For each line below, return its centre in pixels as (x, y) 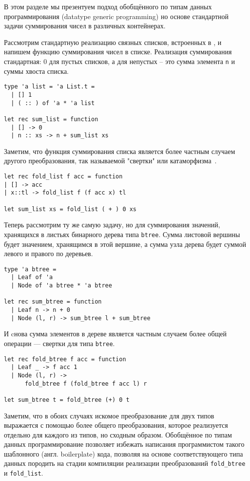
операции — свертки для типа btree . (59, 343)
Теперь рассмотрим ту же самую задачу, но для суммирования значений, (112, 225)
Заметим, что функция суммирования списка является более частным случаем (120, 151)
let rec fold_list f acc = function (63, 176)
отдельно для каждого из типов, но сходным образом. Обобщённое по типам (118, 434)
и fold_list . (24, 473)
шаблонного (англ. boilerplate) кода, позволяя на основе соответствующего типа (124, 453)
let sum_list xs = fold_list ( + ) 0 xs (70, 209)
